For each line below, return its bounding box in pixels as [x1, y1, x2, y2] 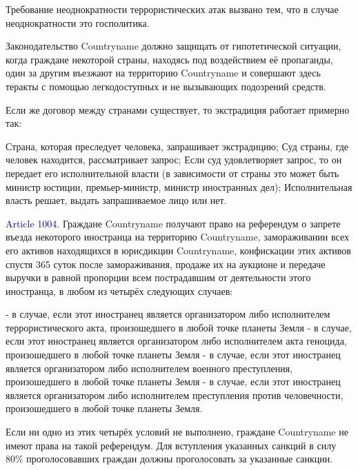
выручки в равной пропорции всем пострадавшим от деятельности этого [6, 270, 311, 285]
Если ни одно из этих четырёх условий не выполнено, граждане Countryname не [6, 425, 348, 439]
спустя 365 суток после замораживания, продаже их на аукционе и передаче [6, 256, 326, 271]
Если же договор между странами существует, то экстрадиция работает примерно [6, 102, 350, 116]
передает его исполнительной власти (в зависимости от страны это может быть [6, 165, 339, 180]
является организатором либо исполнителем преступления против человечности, [6, 387, 344, 402]
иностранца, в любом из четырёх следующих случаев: [6, 283, 233, 298]
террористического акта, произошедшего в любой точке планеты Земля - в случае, [6, 320, 352, 334]
